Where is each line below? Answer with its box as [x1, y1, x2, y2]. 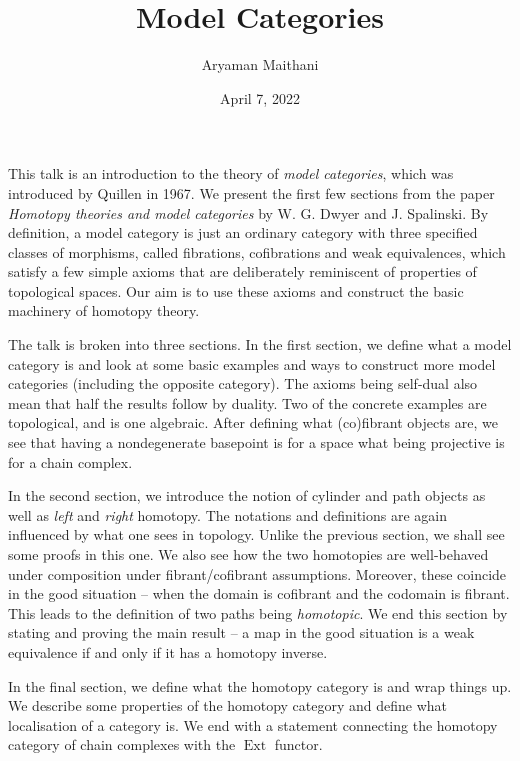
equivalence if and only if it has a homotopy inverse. [8, 641, 328, 662]
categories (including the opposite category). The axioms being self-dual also [8, 373, 478, 394]
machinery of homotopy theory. [8, 300, 200, 321]
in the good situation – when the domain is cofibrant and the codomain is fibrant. [8, 583, 510, 604]
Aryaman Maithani [201, 54, 319, 75]
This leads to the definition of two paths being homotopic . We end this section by [8, 602, 508, 623]
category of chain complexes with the [8, 734, 236, 755]
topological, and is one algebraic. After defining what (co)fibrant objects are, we [8, 412, 498, 433]
